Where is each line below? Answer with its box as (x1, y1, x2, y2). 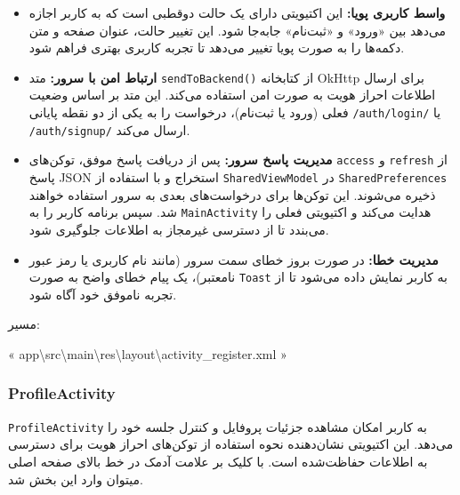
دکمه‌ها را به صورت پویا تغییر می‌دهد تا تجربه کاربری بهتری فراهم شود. (28, 38, 405, 57)
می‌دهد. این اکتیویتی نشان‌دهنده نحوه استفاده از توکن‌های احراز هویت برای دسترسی (8, 435, 454, 453)
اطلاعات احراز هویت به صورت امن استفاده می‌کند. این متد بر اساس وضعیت (28, 85, 436, 104)
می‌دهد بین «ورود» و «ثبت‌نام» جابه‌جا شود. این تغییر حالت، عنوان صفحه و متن (28, 20, 447, 39)
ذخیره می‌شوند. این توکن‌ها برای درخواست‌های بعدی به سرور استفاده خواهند (28, 185, 436, 204)
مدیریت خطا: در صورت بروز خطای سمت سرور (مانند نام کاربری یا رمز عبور (28, 250, 439, 268)
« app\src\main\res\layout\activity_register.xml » (8, 344, 287, 363)
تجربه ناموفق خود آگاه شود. (28, 284, 177, 303)
